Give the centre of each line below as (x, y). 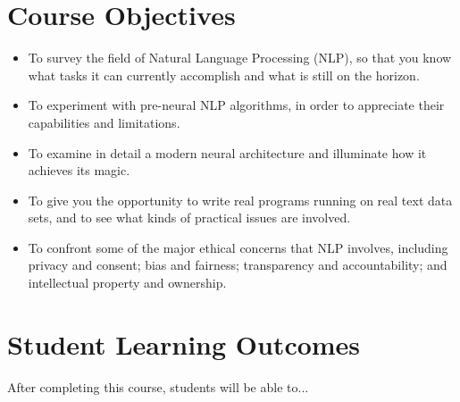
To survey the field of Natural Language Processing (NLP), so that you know (240, 58)
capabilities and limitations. (104, 122)
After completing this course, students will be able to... (158, 386)
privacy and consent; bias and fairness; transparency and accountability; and (238, 265)
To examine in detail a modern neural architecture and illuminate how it (227, 152)
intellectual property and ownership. (127, 283)
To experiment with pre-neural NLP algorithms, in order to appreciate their (236, 105)
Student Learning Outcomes (184, 343)
